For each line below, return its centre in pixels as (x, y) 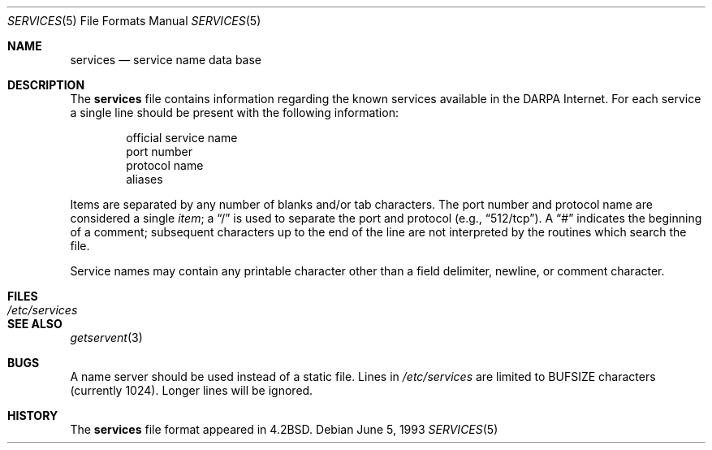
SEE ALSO (35, 324)
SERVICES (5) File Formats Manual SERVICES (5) (134, 21)
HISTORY (33, 415)
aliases (145, 179)
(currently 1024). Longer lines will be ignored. (192, 390)
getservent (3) (106, 337)
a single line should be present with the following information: (234, 112)
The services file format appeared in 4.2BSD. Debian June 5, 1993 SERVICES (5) (284, 429)
